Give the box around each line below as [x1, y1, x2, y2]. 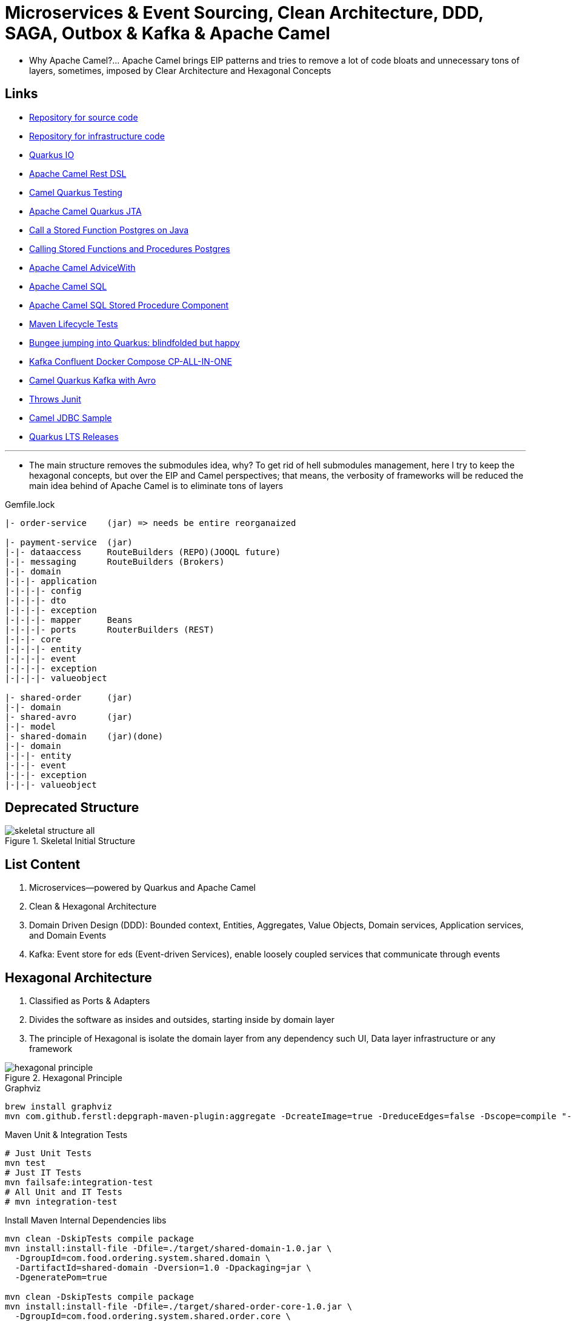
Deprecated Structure [5, 800, 139, 816]
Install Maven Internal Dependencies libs [5, 1215, 167, 1226]
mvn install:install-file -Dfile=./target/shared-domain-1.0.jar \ [5, 1243, 332, 1254]
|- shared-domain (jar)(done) [5, 731, 164, 741]
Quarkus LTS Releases [29, 431, 119, 442]
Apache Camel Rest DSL [29, 168, 127, 179]
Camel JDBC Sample [29, 412, 112, 423]
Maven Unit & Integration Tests [5, 1130, 128, 1140]
